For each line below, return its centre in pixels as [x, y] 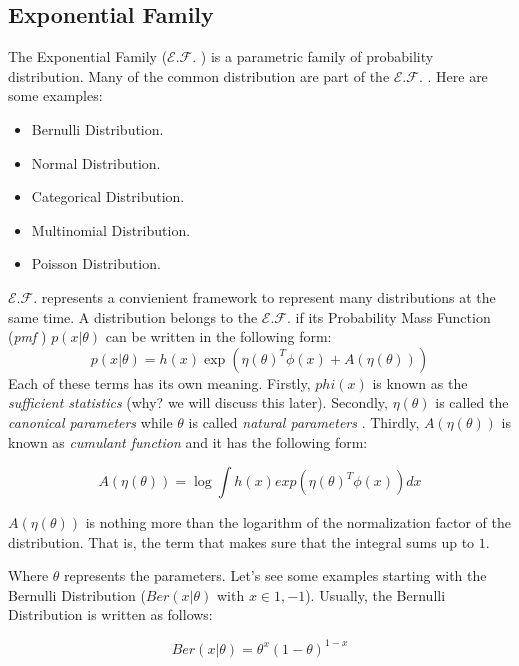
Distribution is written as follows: [110, 614]
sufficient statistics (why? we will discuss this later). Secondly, [198, 402]
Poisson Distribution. [96, 263]
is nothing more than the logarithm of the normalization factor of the [298, 522]
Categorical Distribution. [108, 196]
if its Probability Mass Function [393, 316]
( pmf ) [27, 336]
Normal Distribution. [96, 162]
